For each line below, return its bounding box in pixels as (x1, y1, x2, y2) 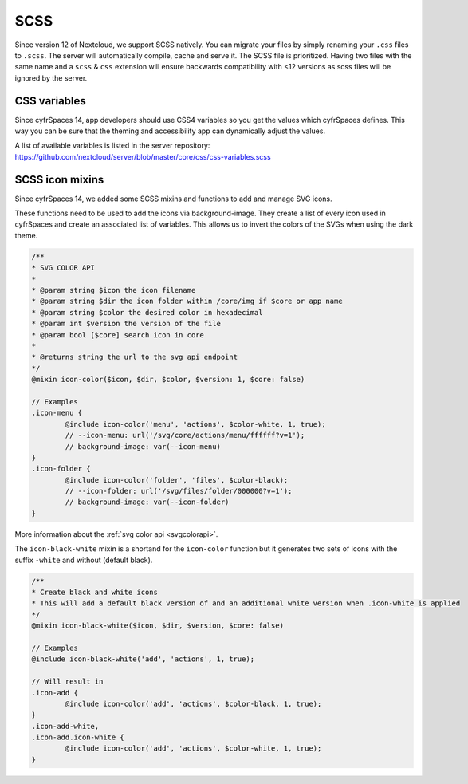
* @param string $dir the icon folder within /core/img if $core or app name (31, 297, 343, 306)
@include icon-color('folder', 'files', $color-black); (65, 475, 289, 484)
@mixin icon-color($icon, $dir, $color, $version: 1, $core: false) (31, 375, 305, 384)
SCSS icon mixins (14, 172, 104, 187)
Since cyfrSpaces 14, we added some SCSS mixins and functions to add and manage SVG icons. (14, 194, 332, 203)
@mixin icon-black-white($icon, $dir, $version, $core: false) (31, 621, 285, 630)
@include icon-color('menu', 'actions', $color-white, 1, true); (65, 420, 326, 428)
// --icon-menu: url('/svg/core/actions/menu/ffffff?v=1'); (65, 431, 305, 440)
